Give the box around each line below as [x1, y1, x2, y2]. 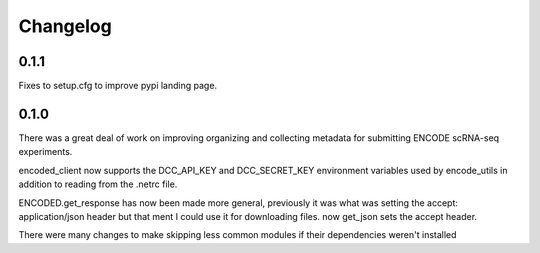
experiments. [18, 146, 73, 158]
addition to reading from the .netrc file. [18, 178, 178, 190]
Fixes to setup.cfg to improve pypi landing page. [18, 80, 218, 92]
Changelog [18, 15, 112, 37]
